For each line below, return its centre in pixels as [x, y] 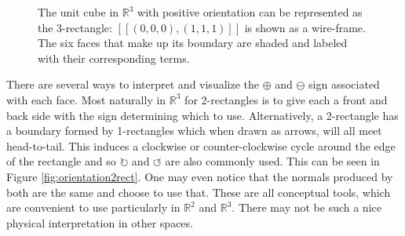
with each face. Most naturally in [86, 99]
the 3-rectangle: [75, 27]
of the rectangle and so [61, 161]
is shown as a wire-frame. [305, 27]
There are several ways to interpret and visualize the [133, 84]
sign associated [344, 84]
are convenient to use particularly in [93, 207]
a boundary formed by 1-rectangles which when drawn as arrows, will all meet [194, 131]
